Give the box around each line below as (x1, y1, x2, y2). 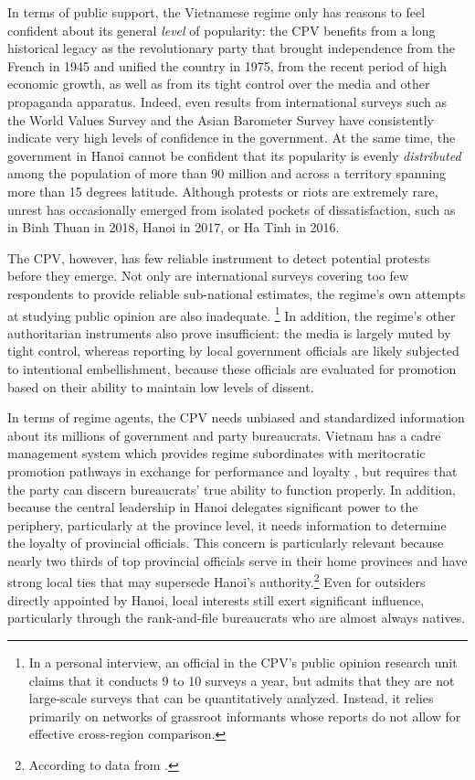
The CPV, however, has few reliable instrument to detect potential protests (7, 248, 430, 267)
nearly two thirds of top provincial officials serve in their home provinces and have (7, 550, 468, 570)
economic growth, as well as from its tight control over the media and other (7, 74, 430, 93)
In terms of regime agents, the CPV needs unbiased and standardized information (7, 408, 465, 427)
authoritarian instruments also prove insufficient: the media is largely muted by (7, 323, 451, 342)
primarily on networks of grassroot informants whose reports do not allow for (28, 706, 461, 725)
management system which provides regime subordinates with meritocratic (7, 443, 426, 463)
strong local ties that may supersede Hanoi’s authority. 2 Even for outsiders (7, 570, 426, 592)
